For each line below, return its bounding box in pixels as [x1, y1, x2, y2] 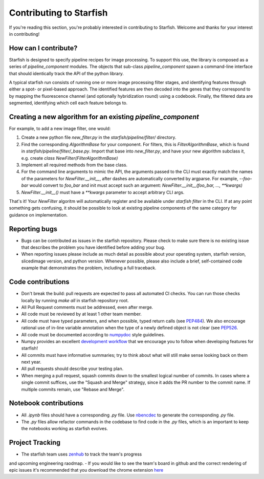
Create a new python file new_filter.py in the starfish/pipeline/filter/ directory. [21, 134, 176, 140]
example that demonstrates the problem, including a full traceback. [21, 265, 156, 271]
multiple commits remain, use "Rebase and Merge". [21, 386, 125, 392]
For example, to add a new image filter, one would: [9, 126, 111, 131]
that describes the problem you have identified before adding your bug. [21, 244, 166, 250]
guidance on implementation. [9, 212, 68, 218]
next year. [21, 359, 42, 365]
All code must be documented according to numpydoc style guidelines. [21, 331, 165, 337]
